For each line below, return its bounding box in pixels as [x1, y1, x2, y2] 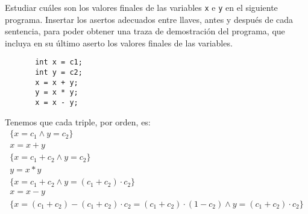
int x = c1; [35, 58, 83, 67]
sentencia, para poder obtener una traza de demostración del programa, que [5, 25, 285, 37]
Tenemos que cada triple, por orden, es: [5, 115, 151, 128]
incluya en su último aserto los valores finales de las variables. [5, 36, 233, 49]
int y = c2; [35, 68, 83, 77]
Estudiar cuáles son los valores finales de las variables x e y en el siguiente [5, 1, 278, 13]
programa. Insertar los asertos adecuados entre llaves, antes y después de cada [5, 13, 294, 25]
